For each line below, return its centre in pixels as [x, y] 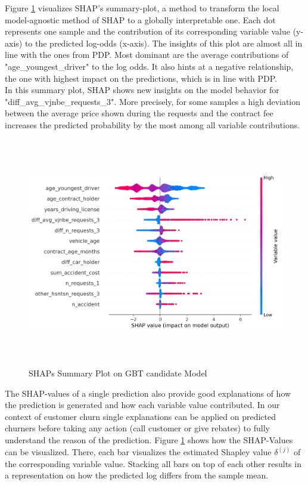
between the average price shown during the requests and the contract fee [139, 113]
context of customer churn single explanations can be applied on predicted [140, 416]
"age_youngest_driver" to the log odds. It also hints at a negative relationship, [149, 66]
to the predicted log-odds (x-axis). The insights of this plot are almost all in [164, 43]
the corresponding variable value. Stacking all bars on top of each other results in [153, 463]
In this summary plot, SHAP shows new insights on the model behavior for [142, 90]
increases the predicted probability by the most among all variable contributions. [153, 124]
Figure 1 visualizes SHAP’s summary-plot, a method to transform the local [142, 8]
